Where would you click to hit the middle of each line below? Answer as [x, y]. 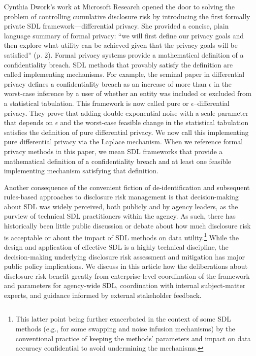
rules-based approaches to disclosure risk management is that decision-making [121, 197]
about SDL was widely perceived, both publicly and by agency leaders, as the [121, 206]
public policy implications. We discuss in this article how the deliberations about [126, 266]
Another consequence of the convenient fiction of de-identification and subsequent [127, 187]
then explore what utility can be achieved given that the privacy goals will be [121, 45]
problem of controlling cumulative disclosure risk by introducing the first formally [127, 16]
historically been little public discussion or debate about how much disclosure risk [128, 226]
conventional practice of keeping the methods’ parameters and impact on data [133, 338]
